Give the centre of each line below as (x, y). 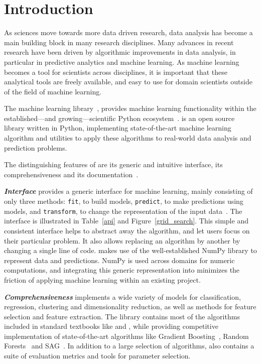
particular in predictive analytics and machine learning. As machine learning (122, 62)
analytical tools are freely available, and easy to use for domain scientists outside (128, 82)
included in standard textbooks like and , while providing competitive (111, 326)
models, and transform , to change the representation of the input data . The (123, 211)
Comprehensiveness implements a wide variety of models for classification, (122, 296)
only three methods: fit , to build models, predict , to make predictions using (124, 201)
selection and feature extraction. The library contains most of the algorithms (122, 316)
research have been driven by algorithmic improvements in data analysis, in (120, 52)
